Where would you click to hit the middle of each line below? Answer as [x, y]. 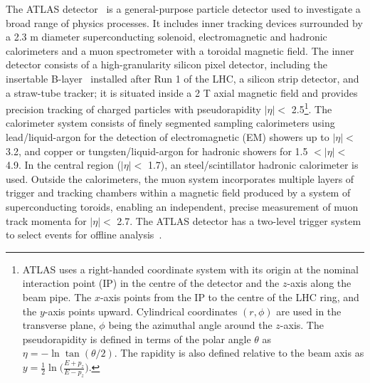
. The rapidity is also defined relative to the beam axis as [239, 353]
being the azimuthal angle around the [190, 325]
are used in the [309, 311]
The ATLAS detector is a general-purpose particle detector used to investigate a [183, 9]
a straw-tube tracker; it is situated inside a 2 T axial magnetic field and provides [182, 92]
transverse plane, [59, 325]
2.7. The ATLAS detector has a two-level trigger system [239, 220]
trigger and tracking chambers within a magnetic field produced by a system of [178, 193]
